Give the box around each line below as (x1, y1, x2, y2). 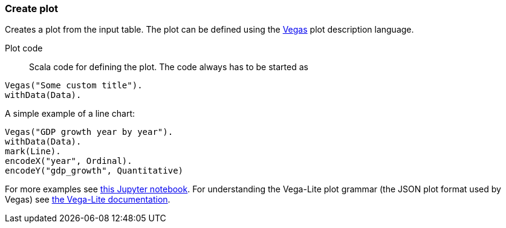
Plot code (5, 43, 43, 54)
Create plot (5, 2, 58, 15)
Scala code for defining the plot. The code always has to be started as (29, 62, 308, 73)
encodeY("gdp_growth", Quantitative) (5, 166, 184, 176)
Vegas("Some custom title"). (5, 80, 143, 91)
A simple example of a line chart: (5, 108, 135, 119)
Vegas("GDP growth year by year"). (5, 127, 174, 137)
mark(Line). (5, 146, 61, 157)
